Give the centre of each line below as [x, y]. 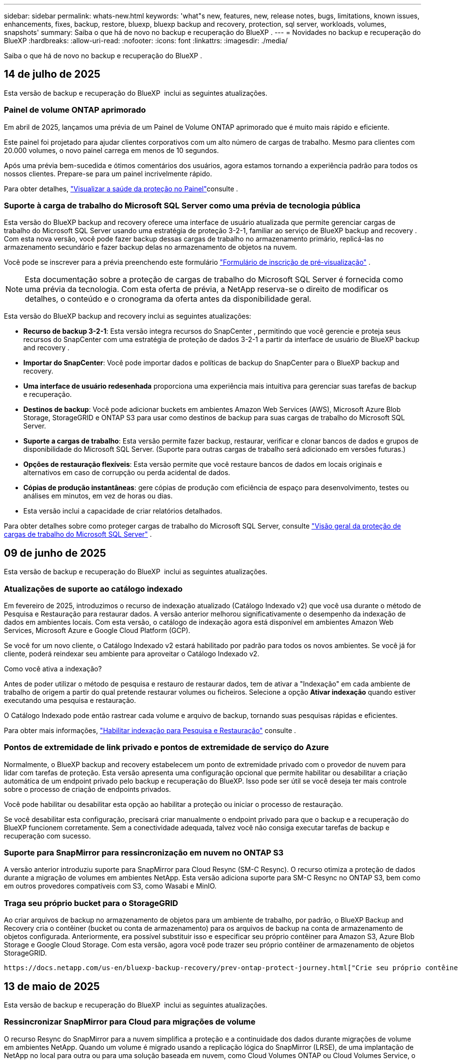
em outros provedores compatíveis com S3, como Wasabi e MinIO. [110, 886]
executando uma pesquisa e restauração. [70, 700]
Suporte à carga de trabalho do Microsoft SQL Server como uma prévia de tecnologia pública [182, 205]
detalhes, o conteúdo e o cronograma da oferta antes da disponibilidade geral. [168, 299]
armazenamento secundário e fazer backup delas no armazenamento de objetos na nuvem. [151, 247]
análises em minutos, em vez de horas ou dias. [98, 496]
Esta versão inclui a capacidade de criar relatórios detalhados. [123, 511]
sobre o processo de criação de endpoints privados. [88, 789]
